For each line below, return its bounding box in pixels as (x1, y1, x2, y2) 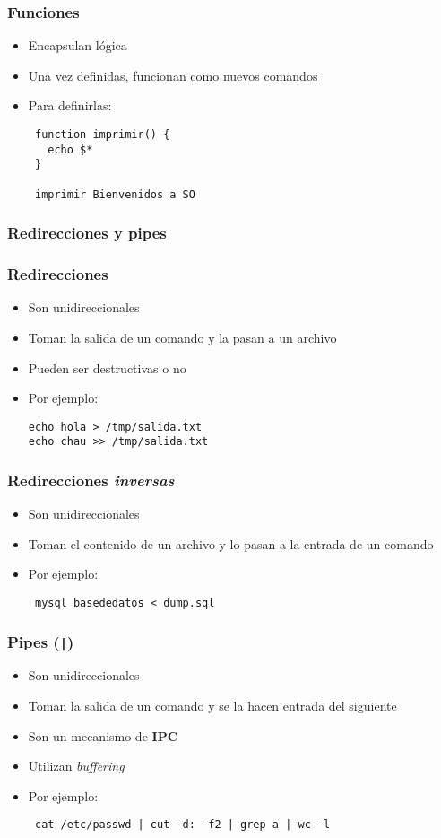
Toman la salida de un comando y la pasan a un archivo (28, 327, 337, 346)
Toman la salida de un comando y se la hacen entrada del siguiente (28, 696, 397, 715)
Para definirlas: (28, 96, 112, 115)
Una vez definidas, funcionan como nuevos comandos (28, 65, 318, 84)
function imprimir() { (34, 128, 170, 141)
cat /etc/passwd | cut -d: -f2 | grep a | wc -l (34, 818, 331, 832)
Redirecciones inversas (7, 468, 175, 491)
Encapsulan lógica (28, 36, 127, 55)
